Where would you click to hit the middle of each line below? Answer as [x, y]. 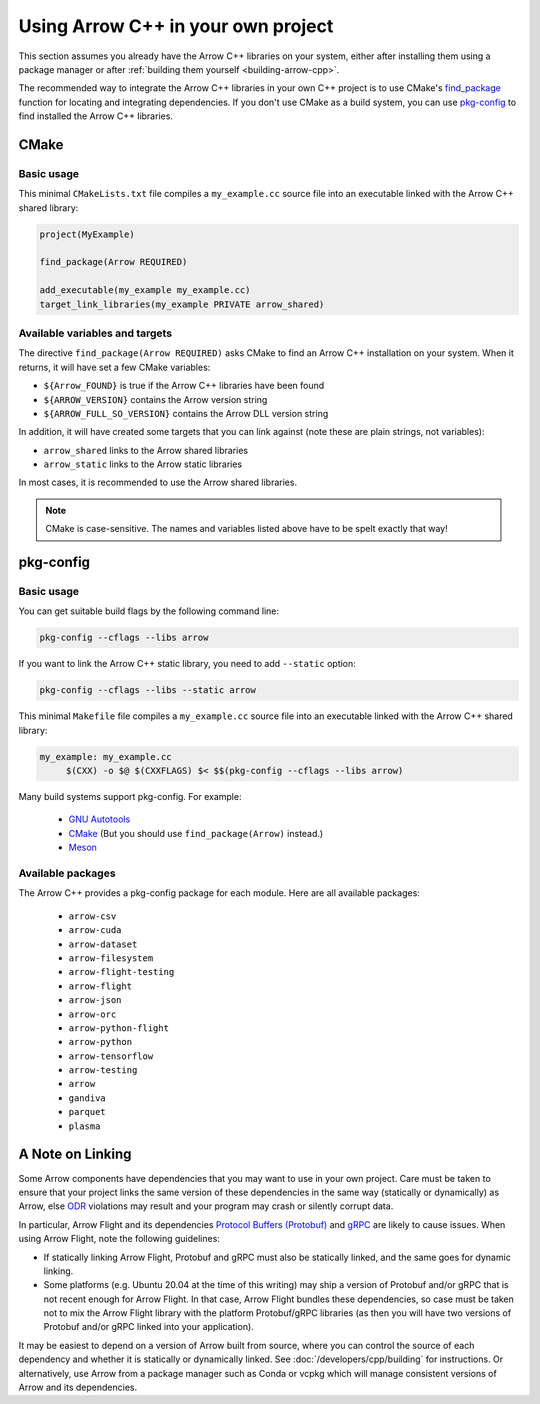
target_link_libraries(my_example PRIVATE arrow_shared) [182, 304]
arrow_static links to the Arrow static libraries [143, 464]
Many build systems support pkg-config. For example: [130, 797]
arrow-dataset [103, 944]
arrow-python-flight [119, 1028]
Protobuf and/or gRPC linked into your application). [148, 1327]
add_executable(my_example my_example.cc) [145, 290]
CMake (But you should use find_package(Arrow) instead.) [196, 833]
